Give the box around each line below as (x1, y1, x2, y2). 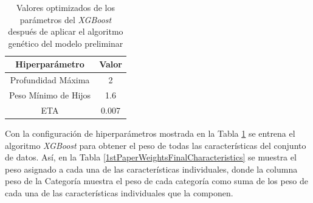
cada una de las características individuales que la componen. (5, 186, 233, 199)
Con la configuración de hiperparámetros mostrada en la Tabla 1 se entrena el (5, 127, 295, 139)
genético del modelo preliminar (8, 36, 123, 49)
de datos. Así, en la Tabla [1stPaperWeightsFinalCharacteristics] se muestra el (5, 151, 297, 163)
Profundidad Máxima (10, 74, 90, 86)
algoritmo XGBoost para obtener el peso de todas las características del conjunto (5, 139, 306, 151)
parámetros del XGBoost (19, 13, 112, 26)
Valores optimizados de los (16, 1, 115, 13)
